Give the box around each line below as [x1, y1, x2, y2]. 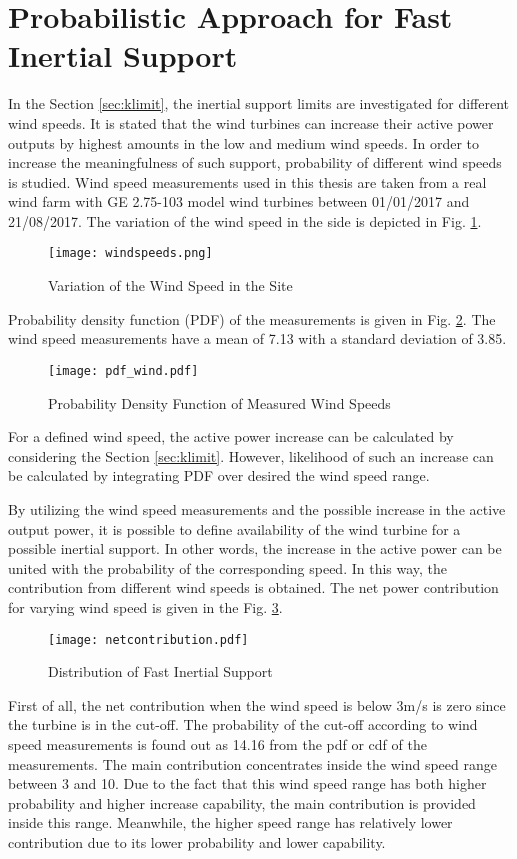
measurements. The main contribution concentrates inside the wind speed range [8, 753, 497, 774]
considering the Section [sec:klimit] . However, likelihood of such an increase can [8, 445, 494, 466]
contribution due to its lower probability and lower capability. [8, 831, 386, 852]
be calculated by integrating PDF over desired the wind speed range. [8, 465, 430, 486]
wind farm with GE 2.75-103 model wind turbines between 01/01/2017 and [8, 191, 470, 212]
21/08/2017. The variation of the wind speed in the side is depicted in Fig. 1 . [8, 210, 482, 231]
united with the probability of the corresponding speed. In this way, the [8, 557, 448, 578]
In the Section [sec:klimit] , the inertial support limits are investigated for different [8, 93, 510, 114]
